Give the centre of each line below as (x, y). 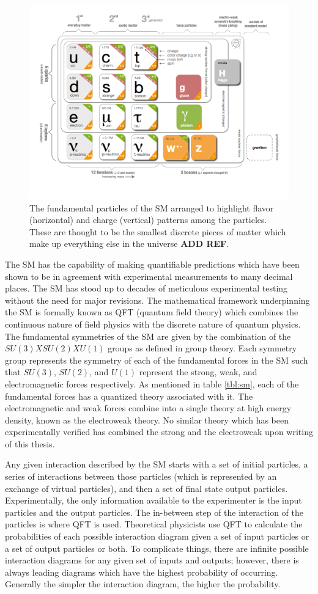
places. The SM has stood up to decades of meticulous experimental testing (146, 288)
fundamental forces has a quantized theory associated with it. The (129, 396)
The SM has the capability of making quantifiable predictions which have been (152, 264)
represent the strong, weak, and (198, 372)
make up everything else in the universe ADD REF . (129, 244)
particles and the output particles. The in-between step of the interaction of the (154, 512)
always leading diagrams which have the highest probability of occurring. (142, 572)
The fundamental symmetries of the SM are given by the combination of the (148, 336)
